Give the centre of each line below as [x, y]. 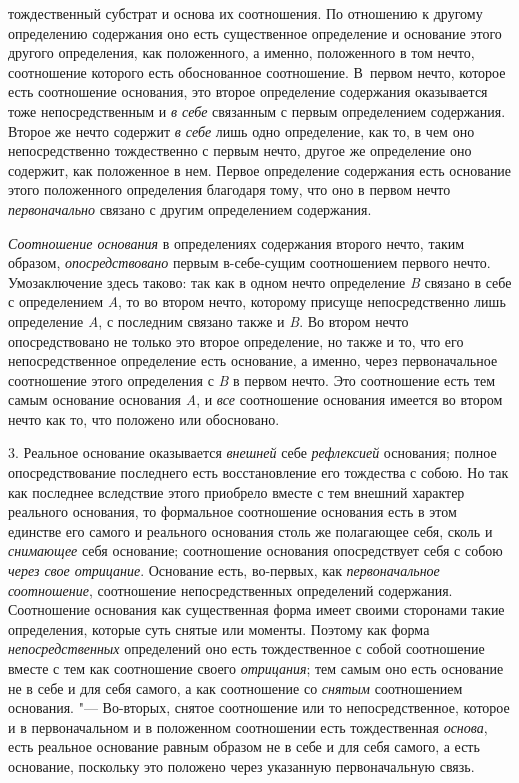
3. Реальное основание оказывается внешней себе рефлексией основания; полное [252, 452]
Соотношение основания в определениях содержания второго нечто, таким [236, 242]
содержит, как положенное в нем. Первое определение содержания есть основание [260, 169]
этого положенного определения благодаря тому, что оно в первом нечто [229, 189]
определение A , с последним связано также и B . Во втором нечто [208, 320]
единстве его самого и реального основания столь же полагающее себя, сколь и [250, 530]
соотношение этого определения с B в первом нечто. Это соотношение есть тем [252, 379]
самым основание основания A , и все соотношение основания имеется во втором [255, 399]
